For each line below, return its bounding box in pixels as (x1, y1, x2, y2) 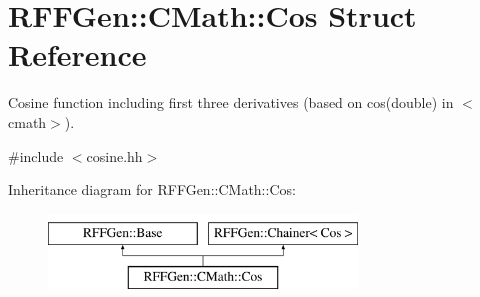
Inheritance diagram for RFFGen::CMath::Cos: (8, 179, 296, 200)
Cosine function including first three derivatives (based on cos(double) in (8, 92, 454, 113)
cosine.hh (86, 145, 143, 166)
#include (8, 145, 64, 166)
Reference (8, 34, 147, 75)
